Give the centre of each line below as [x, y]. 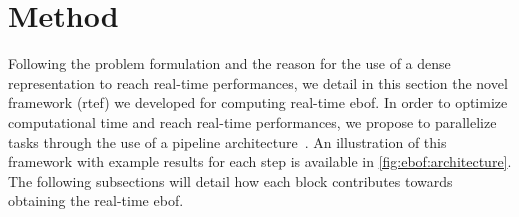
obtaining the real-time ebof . [96, 200]
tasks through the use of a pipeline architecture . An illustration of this [227, 141]
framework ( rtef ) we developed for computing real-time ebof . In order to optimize [258, 102]
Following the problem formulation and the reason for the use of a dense [229, 63]
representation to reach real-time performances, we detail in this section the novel [258, 82]
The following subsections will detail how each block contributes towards [230, 180]
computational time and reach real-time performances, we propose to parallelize [252, 121]
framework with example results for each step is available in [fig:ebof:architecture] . [260, 161]
